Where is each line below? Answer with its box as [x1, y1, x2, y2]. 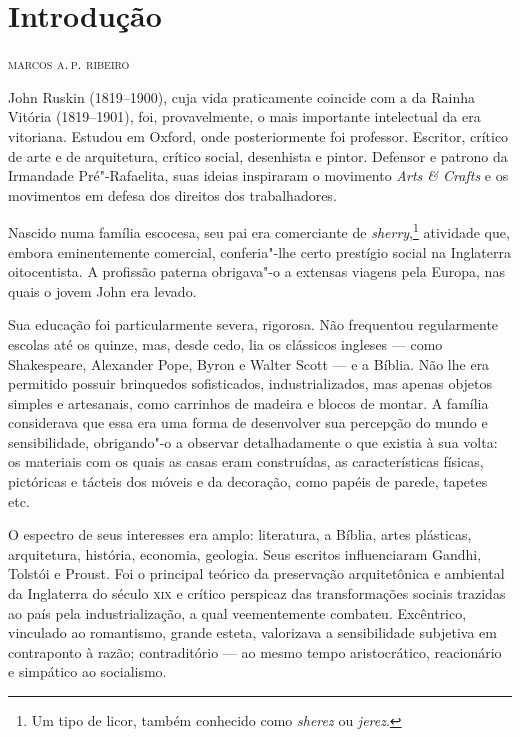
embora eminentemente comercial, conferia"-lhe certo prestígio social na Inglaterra [8, 241, 512, 262]
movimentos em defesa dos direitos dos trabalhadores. [8, 184, 337, 205]
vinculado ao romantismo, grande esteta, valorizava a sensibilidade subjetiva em [8, 622, 497, 643]
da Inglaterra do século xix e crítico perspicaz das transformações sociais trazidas [8, 583, 506, 604]
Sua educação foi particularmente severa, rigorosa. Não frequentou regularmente [8, 314, 499, 335]
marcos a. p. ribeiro [8, 53, 130, 74]
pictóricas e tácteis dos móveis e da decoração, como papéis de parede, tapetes [8, 471, 488, 492]
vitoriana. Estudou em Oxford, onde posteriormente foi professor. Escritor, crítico [8, 125, 509, 146]
